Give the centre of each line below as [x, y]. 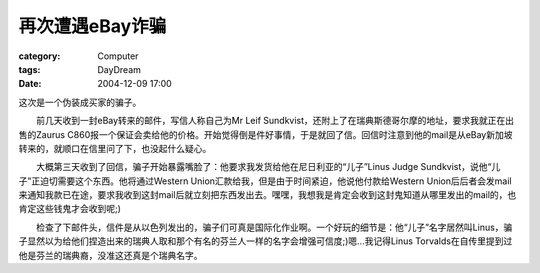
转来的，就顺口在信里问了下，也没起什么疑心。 [115, 148]
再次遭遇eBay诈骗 [92, 26]
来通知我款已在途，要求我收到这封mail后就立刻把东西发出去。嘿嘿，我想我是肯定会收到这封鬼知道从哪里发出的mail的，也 [267, 195]
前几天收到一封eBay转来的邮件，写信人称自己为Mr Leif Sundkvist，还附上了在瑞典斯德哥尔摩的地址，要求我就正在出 [275, 121]
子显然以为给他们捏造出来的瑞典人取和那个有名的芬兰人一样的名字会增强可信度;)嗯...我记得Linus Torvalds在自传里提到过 [265, 241]
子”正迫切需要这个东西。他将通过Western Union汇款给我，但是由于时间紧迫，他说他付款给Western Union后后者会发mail [265, 181]
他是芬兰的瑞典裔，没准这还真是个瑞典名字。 [110, 255]
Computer [118, 56]
